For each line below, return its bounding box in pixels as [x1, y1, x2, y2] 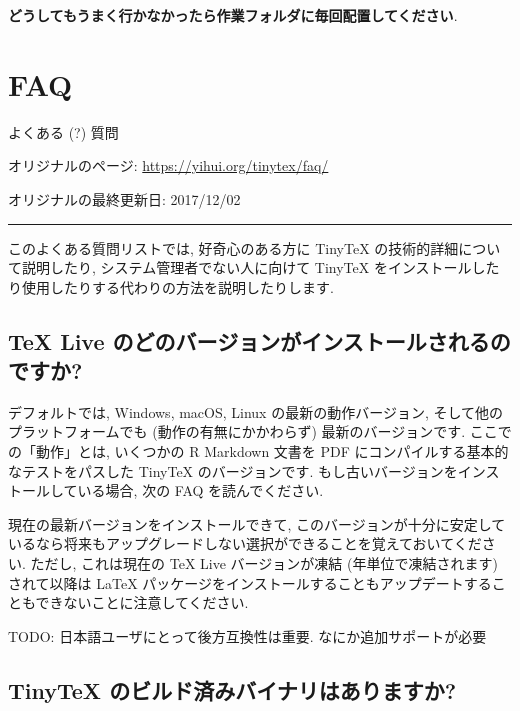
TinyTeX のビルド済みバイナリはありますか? [8, 674, 457, 705]
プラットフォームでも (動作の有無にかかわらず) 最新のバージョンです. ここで [8, 421, 512, 442]
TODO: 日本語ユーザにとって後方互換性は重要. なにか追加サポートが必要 [8, 625, 487, 646]
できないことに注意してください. [35, 592, 249, 613]
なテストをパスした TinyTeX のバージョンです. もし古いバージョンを [8, 460, 458, 481]
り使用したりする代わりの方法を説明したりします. [8, 276, 334, 297]
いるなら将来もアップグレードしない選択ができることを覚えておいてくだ [8, 533, 482, 554]
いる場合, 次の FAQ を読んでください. [77, 480, 324, 501]
